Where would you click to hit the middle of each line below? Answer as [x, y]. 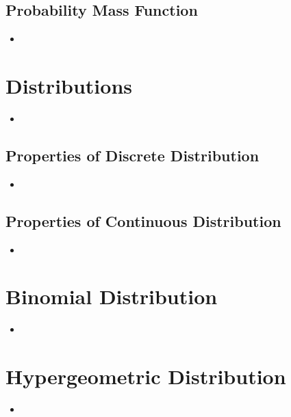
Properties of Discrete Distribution [132, 155]
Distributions [69, 85]
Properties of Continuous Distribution [143, 220]
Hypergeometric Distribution [146, 376]
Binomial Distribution [112, 296]
